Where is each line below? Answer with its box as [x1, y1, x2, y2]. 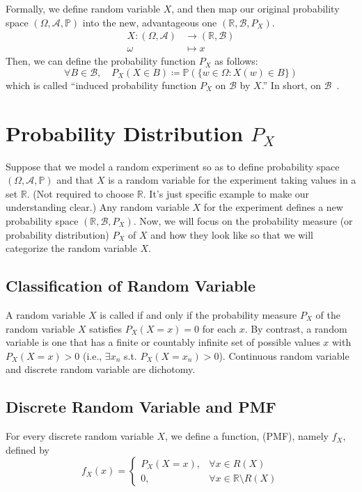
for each [202, 321, 236, 335]
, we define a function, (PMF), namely [165, 429, 329, 443]
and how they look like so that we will [150, 227, 314, 241]
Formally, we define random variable [6, 1, 160, 15]
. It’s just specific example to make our [143, 186, 310, 200]
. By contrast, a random [244, 321, 347, 335]
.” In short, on [261, 77, 321, 92]
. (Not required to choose [26, 186, 134, 200]
